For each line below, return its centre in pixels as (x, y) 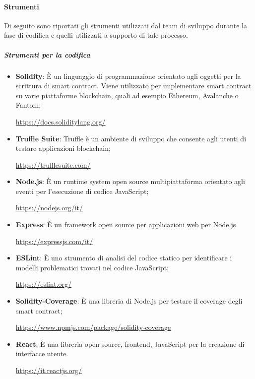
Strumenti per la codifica (47, 54)
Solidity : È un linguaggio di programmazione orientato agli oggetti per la (128, 76)
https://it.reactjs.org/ (49, 370)
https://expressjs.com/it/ (54, 241)
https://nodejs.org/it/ (49, 208)
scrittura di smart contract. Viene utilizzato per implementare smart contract (133, 86)
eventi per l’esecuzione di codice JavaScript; (82, 191)
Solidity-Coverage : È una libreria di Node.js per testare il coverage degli (129, 301)
